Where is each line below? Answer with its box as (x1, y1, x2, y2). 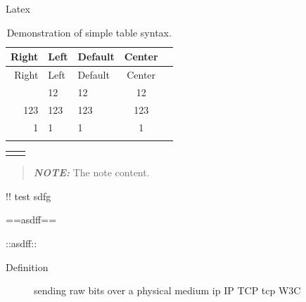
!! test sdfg (6, 188, 51, 203)
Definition (6, 259, 49, 274)
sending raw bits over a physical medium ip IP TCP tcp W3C (34, 283, 301, 298)
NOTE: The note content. (33, 165, 150, 180)
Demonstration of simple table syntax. (6, 25, 172, 39)
